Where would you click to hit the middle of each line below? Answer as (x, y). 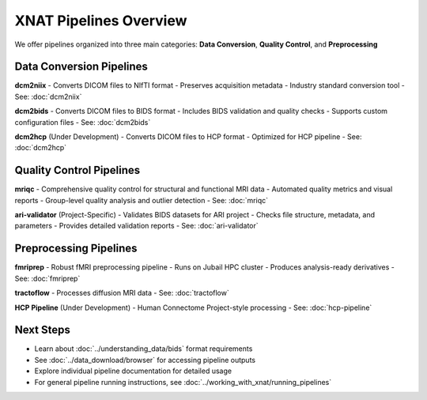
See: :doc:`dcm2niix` (48, 96)
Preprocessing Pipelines (76, 249)
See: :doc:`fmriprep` (47, 278)
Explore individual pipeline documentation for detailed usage (133, 371)
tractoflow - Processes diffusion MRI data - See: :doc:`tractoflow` (122, 293)
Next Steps (42, 330)
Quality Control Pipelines (77, 170)
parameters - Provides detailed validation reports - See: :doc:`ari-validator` (136, 226)
